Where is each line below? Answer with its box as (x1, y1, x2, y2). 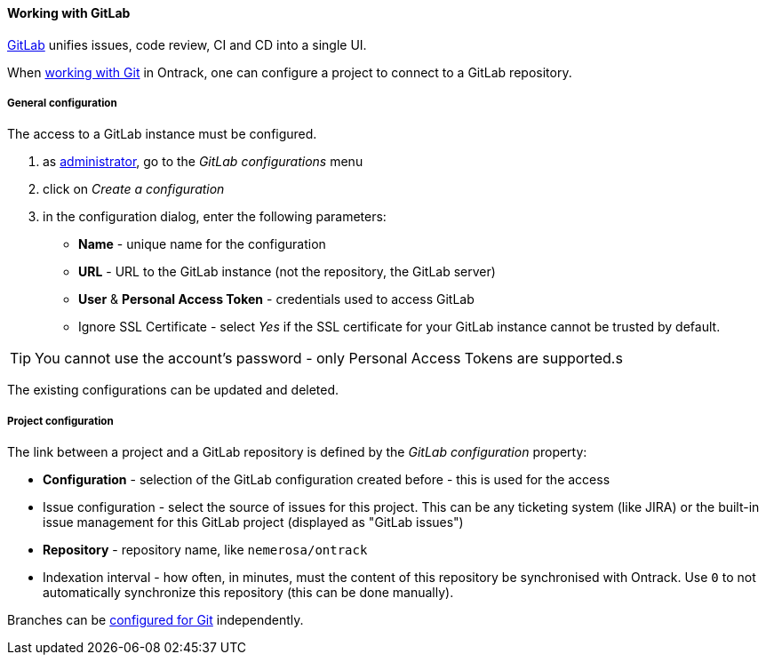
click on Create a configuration (43, 181, 225, 197)
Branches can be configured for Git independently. (7, 612, 304, 628)
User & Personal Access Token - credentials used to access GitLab (78, 291, 475, 307)
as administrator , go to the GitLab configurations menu (43, 154, 363, 170)
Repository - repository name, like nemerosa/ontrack (43, 542, 368, 558)
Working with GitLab (7, 5, 131, 20)
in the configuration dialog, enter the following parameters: (43, 209, 387, 225)
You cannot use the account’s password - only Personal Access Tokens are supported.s (35, 349, 623, 368)
